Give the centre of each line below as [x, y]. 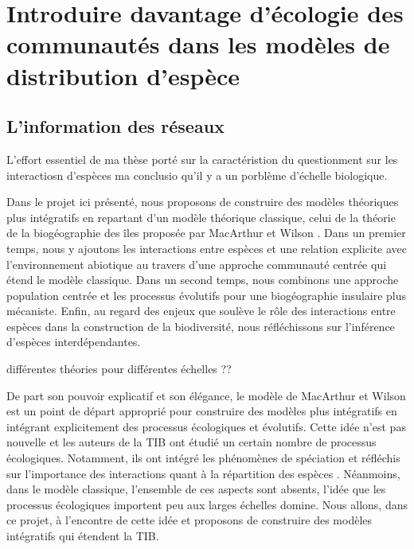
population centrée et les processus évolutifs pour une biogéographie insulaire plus [207, 295]
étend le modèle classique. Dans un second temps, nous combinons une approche [203, 280]
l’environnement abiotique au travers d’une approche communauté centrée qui [197, 264]
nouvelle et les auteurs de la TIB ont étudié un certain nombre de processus [191, 442]
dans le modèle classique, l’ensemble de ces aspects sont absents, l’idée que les [196, 489]
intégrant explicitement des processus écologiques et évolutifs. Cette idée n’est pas [206, 426]
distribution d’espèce [123, 75]
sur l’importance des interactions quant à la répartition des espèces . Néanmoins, [203, 473]
